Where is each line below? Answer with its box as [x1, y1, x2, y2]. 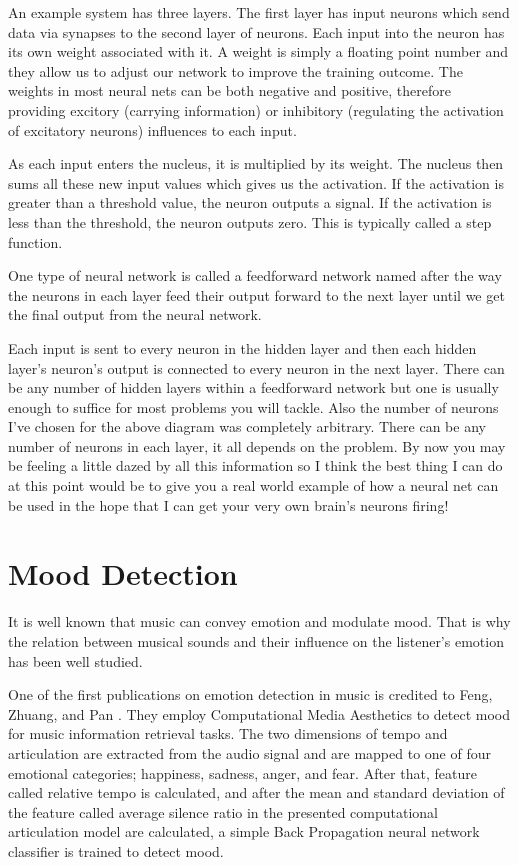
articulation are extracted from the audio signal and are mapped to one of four [8, 742, 491, 763]
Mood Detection [8, 553, 238, 594]
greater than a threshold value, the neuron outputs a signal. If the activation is [8, 192, 492, 213]
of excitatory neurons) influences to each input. [8, 119, 297, 140]
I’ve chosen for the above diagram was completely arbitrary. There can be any [8, 416, 486, 437]
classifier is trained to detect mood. [8, 840, 224, 861]
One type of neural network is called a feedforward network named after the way [8, 265, 502, 286]
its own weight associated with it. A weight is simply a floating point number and [8, 41, 509, 62]
